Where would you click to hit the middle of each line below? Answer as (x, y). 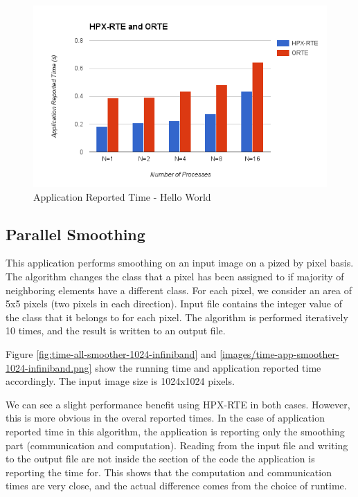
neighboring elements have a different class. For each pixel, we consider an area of (179, 290)
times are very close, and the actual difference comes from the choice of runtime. (176, 486)
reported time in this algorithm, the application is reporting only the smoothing (175, 431)
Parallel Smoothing (75, 234)
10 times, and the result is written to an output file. (116, 331)
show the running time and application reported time (208, 367)
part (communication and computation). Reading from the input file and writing (177, 445)
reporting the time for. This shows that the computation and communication (169, 472)
